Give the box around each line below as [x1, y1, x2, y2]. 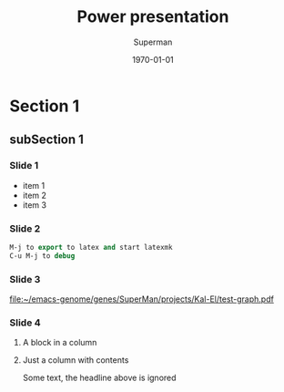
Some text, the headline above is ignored [22, 372, 177, 384]
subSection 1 [9, 132, 85, 148]
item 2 [22, 190, 47, 201]
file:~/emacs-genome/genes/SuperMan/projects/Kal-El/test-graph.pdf [9, 294, 275, 304]
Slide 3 [9, 273, 41, 285]
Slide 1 [9, 160, 39, 172]
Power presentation [76, 6, 229, 27]
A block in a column [22, 337, 97, 348]
